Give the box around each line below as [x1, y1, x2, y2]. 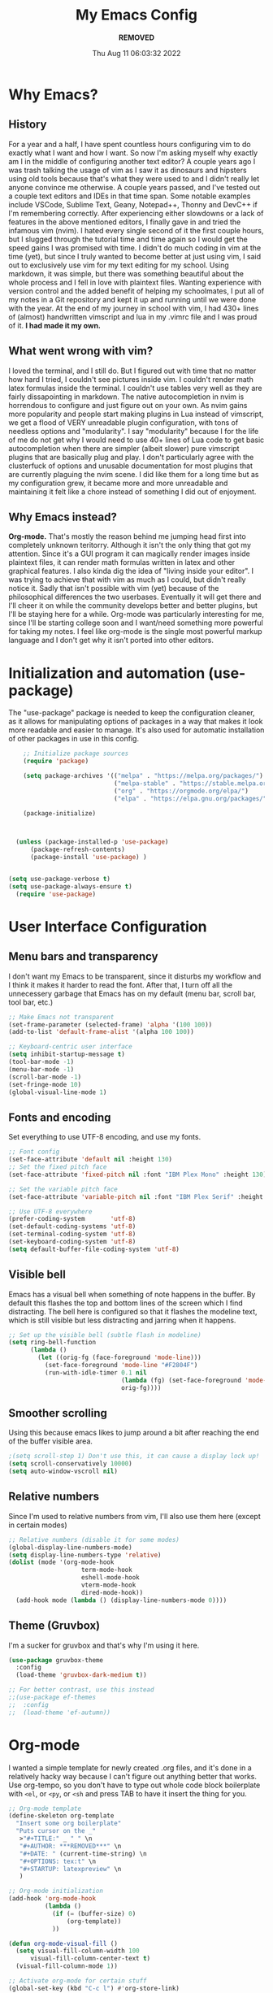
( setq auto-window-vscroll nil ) [8, 1467, 118, 1476]
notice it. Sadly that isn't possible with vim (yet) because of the [8, 584, 219, 593]
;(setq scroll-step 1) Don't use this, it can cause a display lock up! [8, 1452, 260, 1461]
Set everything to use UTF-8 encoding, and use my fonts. [8, 1132, 201, 1142]
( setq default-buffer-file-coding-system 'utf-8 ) [8, 1245, 180, 1253]
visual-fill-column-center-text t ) [29, 1955, 151, 1963]
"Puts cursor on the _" [15, 1827, 96, 1835]
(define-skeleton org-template [8, 1812, 115, 1820]
